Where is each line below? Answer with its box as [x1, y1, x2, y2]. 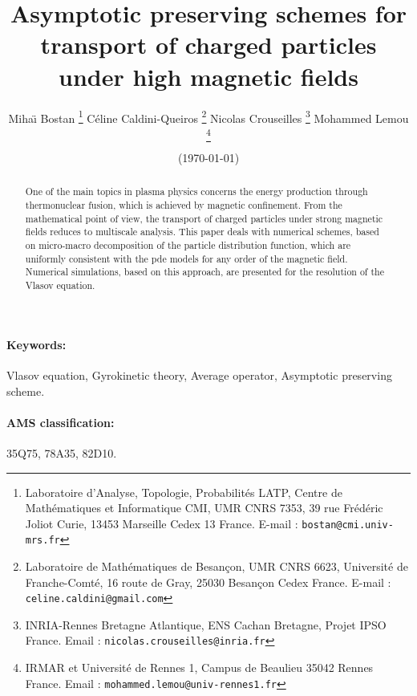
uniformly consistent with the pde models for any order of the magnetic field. [25, 251, 348, 265]
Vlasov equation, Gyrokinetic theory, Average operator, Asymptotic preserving [6, 366, 392, 383]
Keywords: [6, 336, 67, 352]
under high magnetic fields [59, 59, 358, 92]
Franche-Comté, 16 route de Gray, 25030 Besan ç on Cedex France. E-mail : [25, 573, 391, 590]
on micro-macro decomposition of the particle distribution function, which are [25, 238, 351, 252]
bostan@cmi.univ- [302, 519, 394, 531]
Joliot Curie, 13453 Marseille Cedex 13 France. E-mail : [25, 515, 298, 531]
